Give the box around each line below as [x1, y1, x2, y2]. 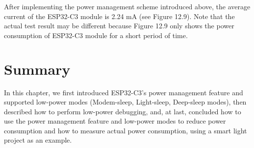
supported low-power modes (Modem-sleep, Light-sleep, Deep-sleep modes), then [4, 97, 247, 107]
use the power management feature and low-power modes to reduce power [4, 116, 226, 126]
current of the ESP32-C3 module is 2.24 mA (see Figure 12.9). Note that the [4, 11, 235, 21]
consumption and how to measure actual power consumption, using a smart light [4, 125, 247, 135]
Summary [4, 59, 71, 79]
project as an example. [4, 135, 72, 145]
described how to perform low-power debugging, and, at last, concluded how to [4, 106, 241, 116]
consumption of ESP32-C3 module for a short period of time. [4, 30, 188, 40]
